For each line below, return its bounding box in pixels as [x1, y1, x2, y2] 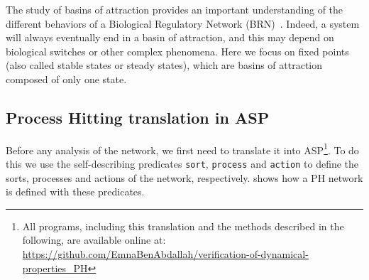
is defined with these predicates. [6, 184, 145, 199]
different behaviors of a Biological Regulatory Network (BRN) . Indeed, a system [6, 16, 360, 31]
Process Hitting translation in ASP [6, 106, 270, 128]
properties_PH [22, 260, 88, 275]
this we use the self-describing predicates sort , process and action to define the [6, 156, 359, 171]
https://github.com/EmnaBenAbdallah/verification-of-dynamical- [22, 247, 309, 262]
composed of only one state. [6, 71, 127, 86]
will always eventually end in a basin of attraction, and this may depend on [6, 30, 334, 45]
